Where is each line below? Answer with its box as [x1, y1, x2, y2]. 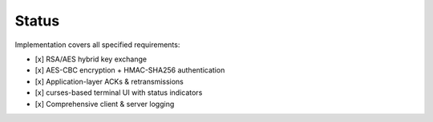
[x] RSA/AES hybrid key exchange [34, 54, 148, 64]
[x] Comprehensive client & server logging [34, 99, 175, 108]
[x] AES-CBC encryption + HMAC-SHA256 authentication [34, 65, 225, 75]
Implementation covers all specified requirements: [14, 40, 180, 49]
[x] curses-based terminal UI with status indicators [34, 88, 203, 97]
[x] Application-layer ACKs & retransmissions [34, 77, 184, 86]
